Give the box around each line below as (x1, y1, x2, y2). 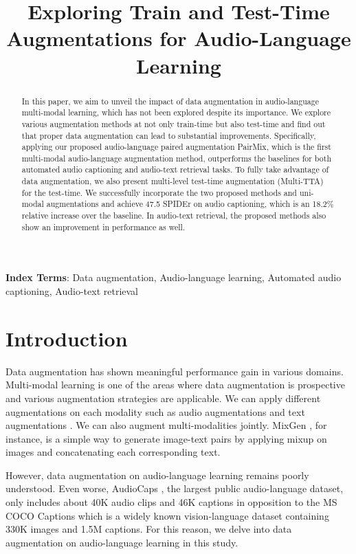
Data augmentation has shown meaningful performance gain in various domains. (5, 364, 344, 378)
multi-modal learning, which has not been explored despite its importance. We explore (21, 107, 331, 118)
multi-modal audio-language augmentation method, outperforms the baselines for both (21, 152, 332, 164)
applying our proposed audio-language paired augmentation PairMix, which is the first (21, 141, 331, 153)
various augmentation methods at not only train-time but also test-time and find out (21, 118, 326, 129)
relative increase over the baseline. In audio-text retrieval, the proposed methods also (21, 210, 326, 221)
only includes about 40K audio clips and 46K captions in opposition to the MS (5, 495, 337, 509)
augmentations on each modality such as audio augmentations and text (5, 404, 305, 419)
